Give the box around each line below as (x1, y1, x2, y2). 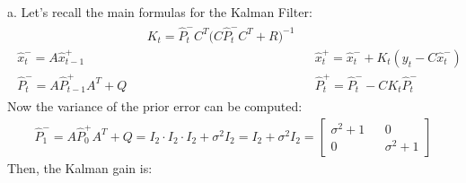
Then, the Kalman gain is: (7, 158, 153, 177)
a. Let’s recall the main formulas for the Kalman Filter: (7, 3, 312, 21)
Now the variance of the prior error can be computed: (7, 97, 303, 116)
